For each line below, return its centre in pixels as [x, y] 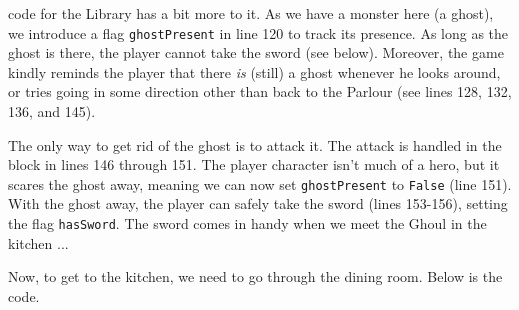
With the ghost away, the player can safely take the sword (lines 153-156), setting [258, 203]
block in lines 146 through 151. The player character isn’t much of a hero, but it [254, 164]
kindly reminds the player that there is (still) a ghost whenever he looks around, [254, 71]
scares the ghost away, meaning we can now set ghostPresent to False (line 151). [260, 183]
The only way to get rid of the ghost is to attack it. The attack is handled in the [255, 144]
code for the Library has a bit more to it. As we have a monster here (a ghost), [251, 13]
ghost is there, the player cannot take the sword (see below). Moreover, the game [256, 52]
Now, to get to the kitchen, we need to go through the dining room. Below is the [255, 276]
